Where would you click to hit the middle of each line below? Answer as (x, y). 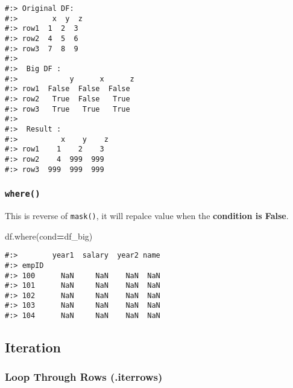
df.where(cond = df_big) (49, 236)
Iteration (33, 347)
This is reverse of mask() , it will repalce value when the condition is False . (147, 215)
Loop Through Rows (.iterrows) (84, 377)
